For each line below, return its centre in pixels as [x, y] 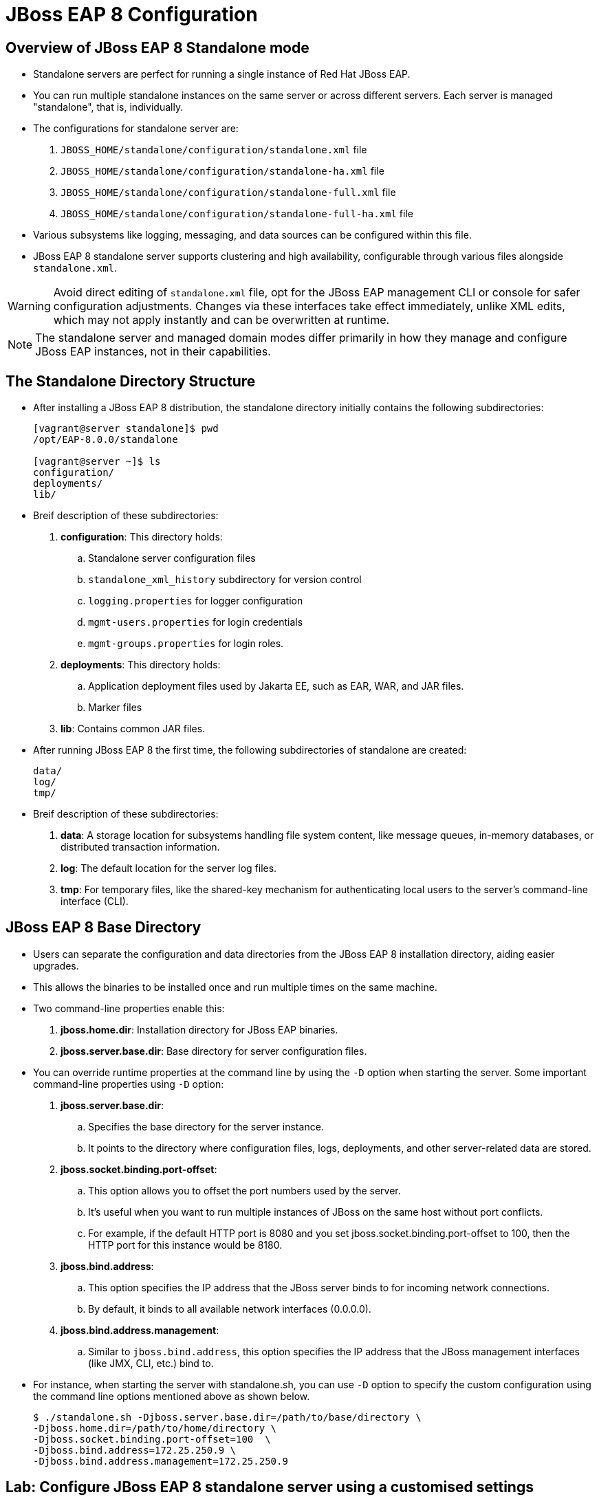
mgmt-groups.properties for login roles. [186, 644]
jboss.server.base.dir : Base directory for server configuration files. [214, 1051]
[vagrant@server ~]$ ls [97, 462]
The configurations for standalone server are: [136, 129]
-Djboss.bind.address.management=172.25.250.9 [161, 1461]
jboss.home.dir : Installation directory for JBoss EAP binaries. [199, 1029]
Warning [29, 306]
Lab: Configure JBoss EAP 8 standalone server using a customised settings [270, 1487]
